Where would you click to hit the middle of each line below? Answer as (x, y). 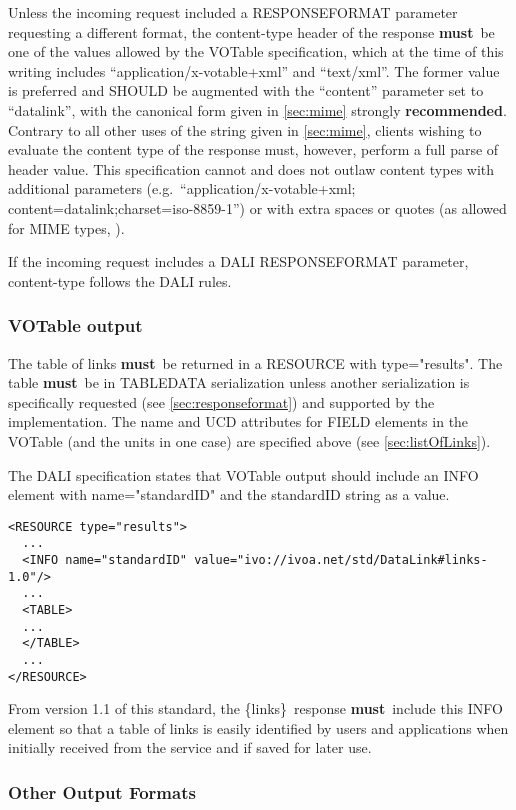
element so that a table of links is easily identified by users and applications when (258, 727)
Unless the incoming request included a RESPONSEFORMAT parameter (233, 12)
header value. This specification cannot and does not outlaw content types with (251, 168)
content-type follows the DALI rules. (120, 280)
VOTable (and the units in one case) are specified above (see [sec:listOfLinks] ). (249, 440)
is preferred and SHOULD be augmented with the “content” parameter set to (246, 90)
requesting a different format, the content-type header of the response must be (251, 31)
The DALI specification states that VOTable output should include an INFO (243, 474)
